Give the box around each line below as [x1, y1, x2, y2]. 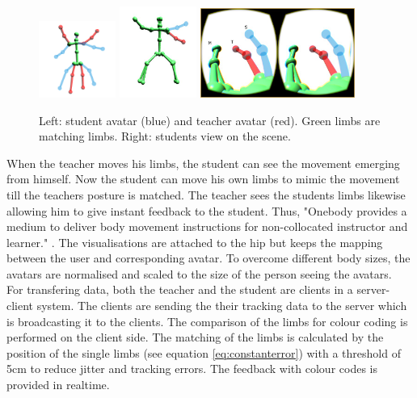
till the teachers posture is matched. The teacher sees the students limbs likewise [6, 186, 406, 203]
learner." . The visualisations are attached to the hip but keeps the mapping [6, 233, 383, 250]
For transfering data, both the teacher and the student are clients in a [6, 281, 353, 298]
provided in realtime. [6, 376, 110, 393]
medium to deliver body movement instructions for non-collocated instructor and [6, 218, 408, 235]
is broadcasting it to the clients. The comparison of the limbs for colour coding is [6, 312, 408, 329]
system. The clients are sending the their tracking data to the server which [36, 297, 407, 314]
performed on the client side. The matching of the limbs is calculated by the [6, 329, 384, 346]
